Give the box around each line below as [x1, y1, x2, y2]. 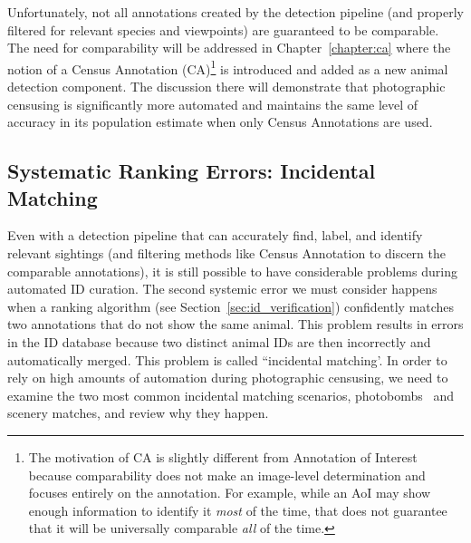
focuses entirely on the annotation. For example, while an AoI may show [28, 483, 431, 502]
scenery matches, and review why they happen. [7, 403, 269, 422]
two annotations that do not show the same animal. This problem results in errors [7, 315, 464, 334]
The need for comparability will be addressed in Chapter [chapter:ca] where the [7, 38, 451, 57]
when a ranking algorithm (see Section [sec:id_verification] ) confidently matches [7, 296, 455, 315]
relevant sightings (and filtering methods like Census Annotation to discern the [7, 244, 446, 262]
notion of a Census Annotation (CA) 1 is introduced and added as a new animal [7, 56, 448, 78]
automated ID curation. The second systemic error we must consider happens [7, 279, 437, 298]
